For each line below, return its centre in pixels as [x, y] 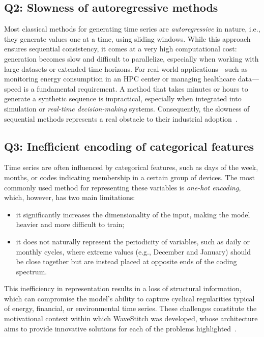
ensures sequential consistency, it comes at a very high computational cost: [121, 49]
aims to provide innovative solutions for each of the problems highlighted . [121, 328]
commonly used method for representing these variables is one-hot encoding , [123, 187]
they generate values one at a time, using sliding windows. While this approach [127, 38]
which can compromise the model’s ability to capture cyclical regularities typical [129, 298]
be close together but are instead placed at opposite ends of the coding [126, 261]
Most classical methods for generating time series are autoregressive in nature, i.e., [132, 29]
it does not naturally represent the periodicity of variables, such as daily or [133, 241]
